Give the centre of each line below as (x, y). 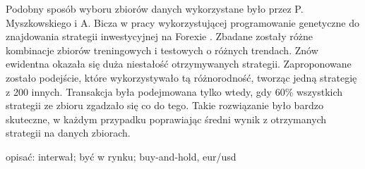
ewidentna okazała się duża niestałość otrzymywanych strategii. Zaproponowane (179, 64)
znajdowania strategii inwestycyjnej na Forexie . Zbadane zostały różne (159, 36)
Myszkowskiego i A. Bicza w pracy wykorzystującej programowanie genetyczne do (183, 22)
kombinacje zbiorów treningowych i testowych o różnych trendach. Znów (162, 50)
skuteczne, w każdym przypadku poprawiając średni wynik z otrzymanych (166, 119)
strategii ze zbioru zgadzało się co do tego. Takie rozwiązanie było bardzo (164, 105)
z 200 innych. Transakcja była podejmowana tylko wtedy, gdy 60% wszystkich (174, 91)
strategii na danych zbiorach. (68, 133)
